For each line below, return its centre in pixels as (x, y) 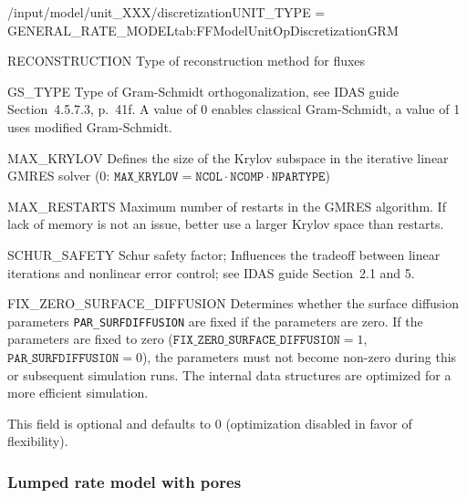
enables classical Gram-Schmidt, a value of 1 (336, 109)
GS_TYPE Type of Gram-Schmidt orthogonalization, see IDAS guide (203, 91)
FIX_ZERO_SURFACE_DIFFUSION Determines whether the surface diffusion (233, 303)
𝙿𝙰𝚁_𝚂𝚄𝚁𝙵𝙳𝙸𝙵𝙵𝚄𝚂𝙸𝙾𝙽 (63, 358)
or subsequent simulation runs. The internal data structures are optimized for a (229, 374)
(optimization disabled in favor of (319, 423)
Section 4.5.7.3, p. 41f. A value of (102, 109)
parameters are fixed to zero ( (90, 339)
